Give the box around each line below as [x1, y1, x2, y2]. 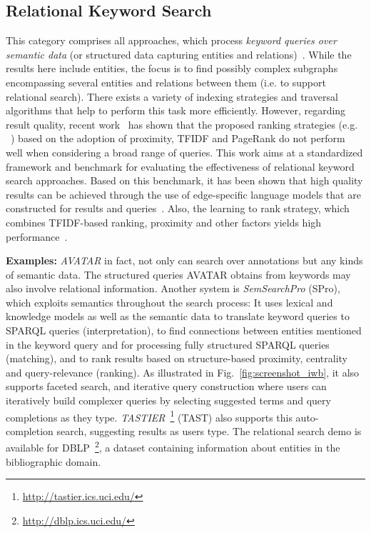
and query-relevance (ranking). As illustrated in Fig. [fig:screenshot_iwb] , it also [6, 364, 360, 379]
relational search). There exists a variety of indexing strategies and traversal [6, 89, 338, 104]
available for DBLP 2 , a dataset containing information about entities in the [6, 438, 340, 455]
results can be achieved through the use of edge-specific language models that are [6, 186, 361, 201]
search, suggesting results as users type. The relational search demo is [56, 423, 362, 438]
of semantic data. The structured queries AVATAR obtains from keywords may [6, 266, 351, 282]
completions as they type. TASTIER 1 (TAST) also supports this [6, 407, 293, 424]
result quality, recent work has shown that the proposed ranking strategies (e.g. [6, 116, 358, 131]
